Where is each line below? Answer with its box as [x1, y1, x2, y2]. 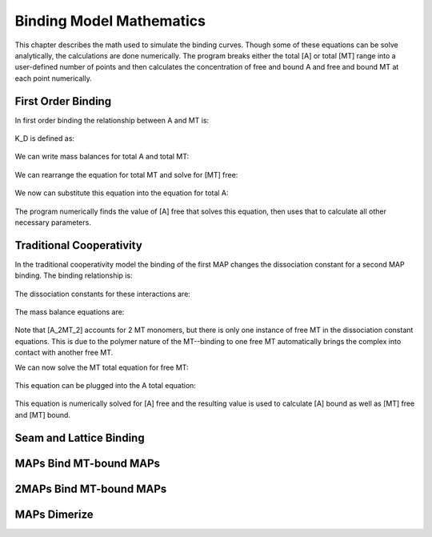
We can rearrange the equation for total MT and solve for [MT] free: [14, 170, 238, 179]
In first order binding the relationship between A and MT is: [14, 115, 210, 125]
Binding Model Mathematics [14, 12, 206, 30]
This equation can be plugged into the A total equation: [14, 381, 196, 390]
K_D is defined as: [14, 134, 75, 143]
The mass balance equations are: [14, 307, 125, 317]
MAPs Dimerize [14, 507, 94, 521]
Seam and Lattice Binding [14, 431, 145, 444]
